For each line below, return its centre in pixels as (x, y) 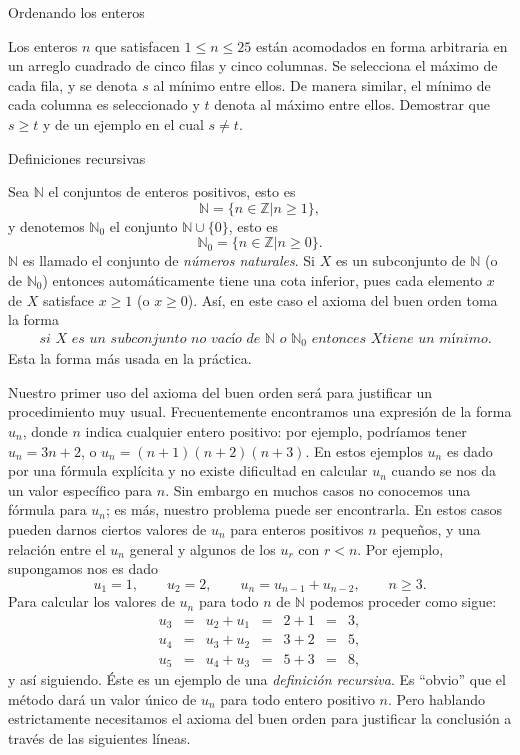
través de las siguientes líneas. (99, 738)
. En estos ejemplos (364, 450)
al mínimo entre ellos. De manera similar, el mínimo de (322, 84)
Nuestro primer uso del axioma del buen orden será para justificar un (220, 391)
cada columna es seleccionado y (104, 104)
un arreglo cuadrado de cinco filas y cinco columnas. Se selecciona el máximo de (253, 65)
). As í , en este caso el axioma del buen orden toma (342, 299)
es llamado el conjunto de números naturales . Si (168, 260)
